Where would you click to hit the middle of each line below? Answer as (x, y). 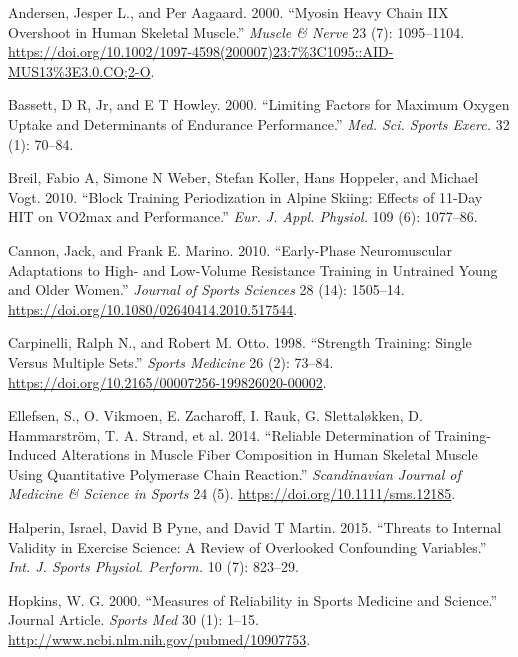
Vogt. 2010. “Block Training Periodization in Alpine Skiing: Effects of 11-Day (245, 196)
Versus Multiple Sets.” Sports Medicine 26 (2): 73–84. (171, 361)
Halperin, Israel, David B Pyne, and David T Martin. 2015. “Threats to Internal (255, 527)
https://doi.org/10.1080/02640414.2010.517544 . (153, 308)
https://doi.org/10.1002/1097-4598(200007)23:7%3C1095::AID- (201, 51)
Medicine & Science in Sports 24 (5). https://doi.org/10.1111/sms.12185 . (232, 493)
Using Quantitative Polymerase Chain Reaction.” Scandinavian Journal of (234, 473)
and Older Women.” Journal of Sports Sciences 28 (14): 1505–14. (206, 289)
